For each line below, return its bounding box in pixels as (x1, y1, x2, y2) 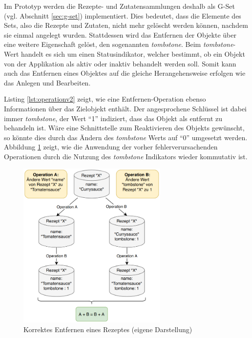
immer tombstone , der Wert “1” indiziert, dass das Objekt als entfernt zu (4, 113, 223, 123)
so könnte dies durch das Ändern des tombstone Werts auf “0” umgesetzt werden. (4, 132, 248, 142)
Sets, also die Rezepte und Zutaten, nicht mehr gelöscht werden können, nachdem (4, 20, 248, 30)
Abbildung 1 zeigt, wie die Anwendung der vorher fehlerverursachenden (4, 142, 218, 152)
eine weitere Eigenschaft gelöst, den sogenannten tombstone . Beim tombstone (4, 39, 233, 49)
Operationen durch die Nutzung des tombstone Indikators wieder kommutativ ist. (4, 151, 248, 161)
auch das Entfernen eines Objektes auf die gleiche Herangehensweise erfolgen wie (4, 68, 246, 78)
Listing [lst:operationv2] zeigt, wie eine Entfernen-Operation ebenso (4, 94, 206, 104)
